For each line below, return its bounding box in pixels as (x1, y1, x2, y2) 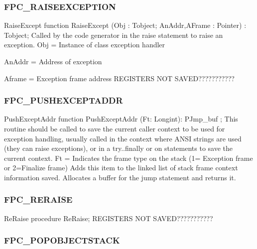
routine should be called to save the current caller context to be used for (4, 124, 225, 133)
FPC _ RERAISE (4, 193, 73, 206)
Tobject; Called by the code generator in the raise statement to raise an (4, 29, 223, 40)
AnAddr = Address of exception (4, 56, 102, 66)
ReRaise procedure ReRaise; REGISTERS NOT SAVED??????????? (4, 213, 213, 223)
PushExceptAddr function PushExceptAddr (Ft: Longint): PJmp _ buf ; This (4, 114, 238, 124)
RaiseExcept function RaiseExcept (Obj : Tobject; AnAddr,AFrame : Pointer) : (4, 20, 247, 30)
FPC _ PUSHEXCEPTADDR (4, 94, 123, 107)
